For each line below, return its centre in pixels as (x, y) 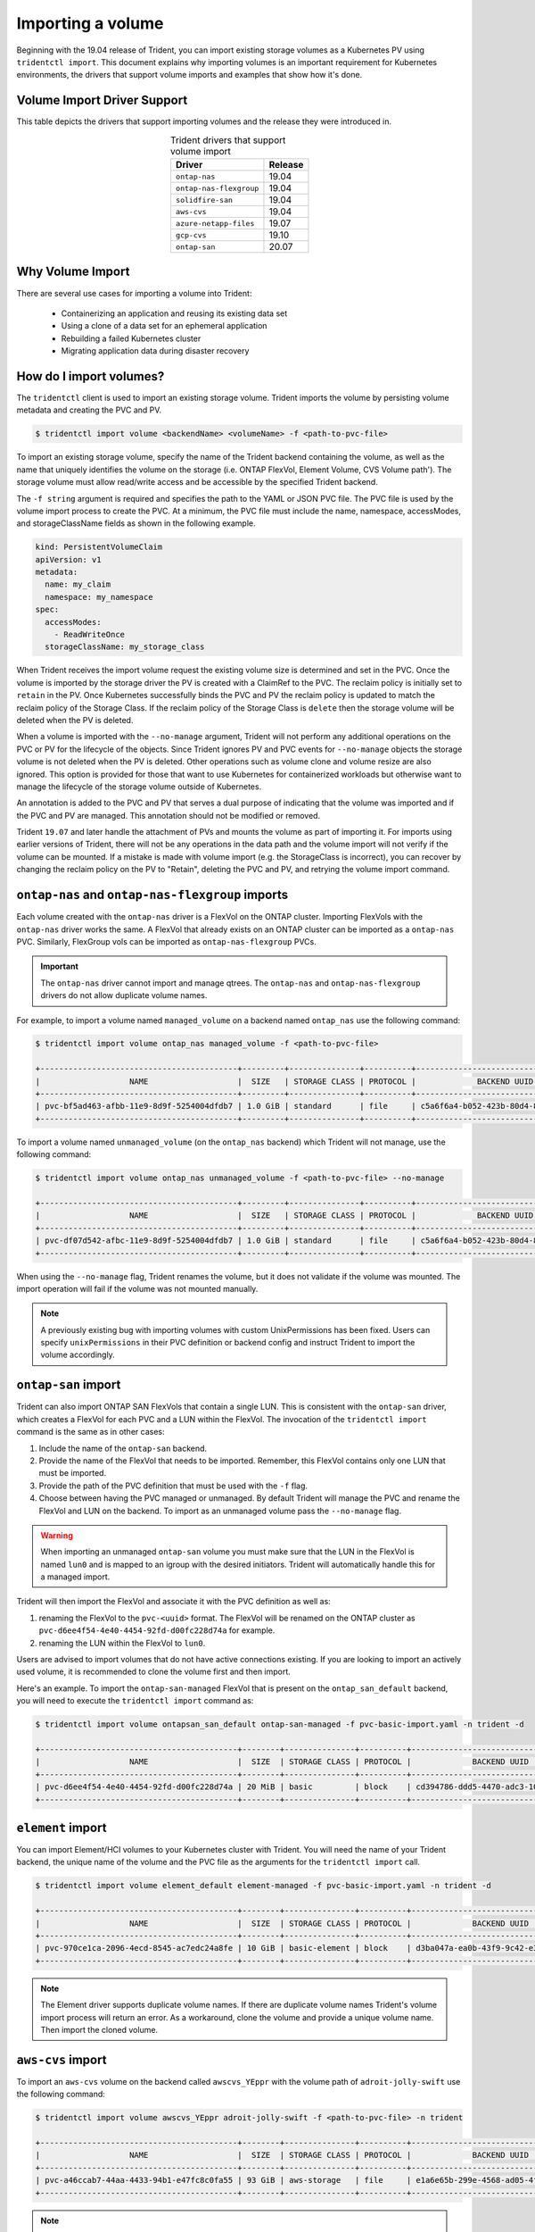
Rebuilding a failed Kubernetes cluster (131, 338)
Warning (57, 1535)
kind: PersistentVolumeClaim (99, 547)
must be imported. (73, 1473)
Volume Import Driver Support (102, 100)
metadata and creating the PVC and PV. (89, 410)
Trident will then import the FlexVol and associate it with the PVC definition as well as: (174, 1602)
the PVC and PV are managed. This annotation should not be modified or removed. (169, 815)
